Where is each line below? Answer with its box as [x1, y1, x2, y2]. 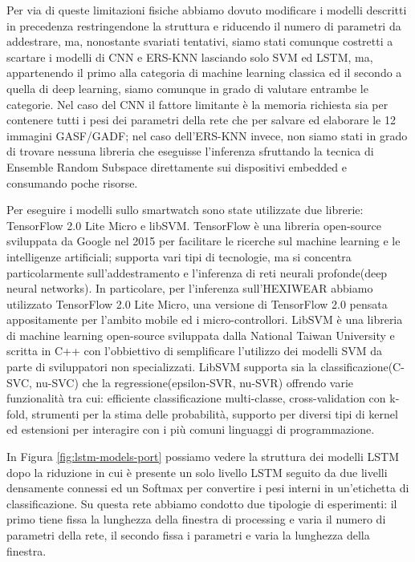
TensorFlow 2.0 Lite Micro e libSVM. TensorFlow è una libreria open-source [6, 216, 381, 233]
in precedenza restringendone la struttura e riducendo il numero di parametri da [6, 17, 401, 34]
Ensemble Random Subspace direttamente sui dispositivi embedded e [6, 158, 347, 175]
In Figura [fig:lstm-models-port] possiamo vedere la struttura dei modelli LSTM [6, 448, 400, 465]
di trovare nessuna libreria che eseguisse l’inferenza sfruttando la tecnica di [6, 143, 374, 160]
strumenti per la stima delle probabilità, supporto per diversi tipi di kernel [31, 405, 398, 422]
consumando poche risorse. [6, 174, 138, 191]
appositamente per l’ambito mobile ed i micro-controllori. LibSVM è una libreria [6, 311, 403, 328]
